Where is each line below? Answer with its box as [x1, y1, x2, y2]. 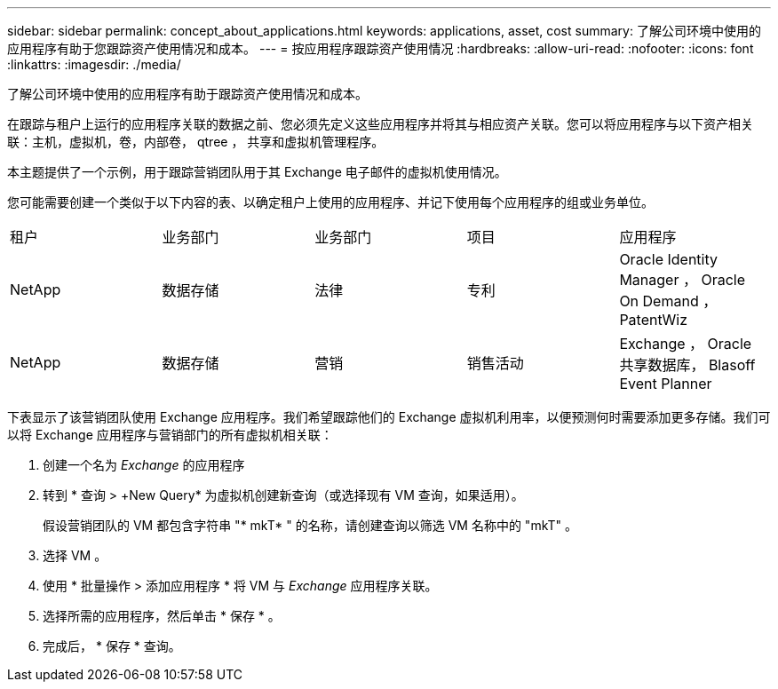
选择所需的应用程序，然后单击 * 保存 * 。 [43, 608, 281, 623]
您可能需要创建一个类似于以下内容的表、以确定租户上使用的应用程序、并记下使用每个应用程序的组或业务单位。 [7, 194, 654, 210]
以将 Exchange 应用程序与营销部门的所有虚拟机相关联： [7, 427, 333, 442]
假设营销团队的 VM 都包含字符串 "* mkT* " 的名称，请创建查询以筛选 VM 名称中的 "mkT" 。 [43, 518, 578, 533]
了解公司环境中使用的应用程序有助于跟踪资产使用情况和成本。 [7, 86, 368, 101]
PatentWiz [619, 311, 687, 329]
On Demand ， [619, 292, 718, 310]
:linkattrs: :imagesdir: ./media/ [7, 57, 181, 72]
